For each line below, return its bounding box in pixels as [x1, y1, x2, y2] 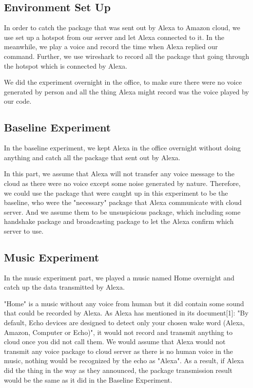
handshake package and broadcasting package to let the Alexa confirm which [4, 216, 234, 226]
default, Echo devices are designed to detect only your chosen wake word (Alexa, [4, 317, 245, 328]
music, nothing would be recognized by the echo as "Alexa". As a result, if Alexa [4, 355, 244, 366]
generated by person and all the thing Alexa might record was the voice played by [4, 86, 249, 96]
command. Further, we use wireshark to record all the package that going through [4, 51, 250, 61]
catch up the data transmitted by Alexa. [4, 282, 125, 292]
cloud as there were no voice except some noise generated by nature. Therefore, [4, 178, 241, 188]
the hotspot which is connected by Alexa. [4, 60, 127, 71]
